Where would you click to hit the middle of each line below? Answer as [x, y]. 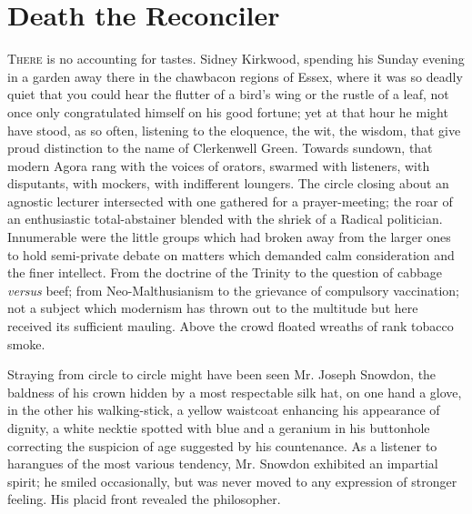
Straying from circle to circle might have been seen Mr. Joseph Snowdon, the [222, 374]
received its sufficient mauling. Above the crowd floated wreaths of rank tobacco [231, 326]
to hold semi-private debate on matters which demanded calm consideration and [231, 254]
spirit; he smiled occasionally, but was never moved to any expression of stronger [232, 481]
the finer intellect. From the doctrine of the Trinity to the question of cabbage [225, 272]
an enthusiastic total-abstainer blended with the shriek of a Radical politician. [225, 219]
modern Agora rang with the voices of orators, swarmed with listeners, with [219, 165]
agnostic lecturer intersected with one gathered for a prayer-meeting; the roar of [230, 201]
